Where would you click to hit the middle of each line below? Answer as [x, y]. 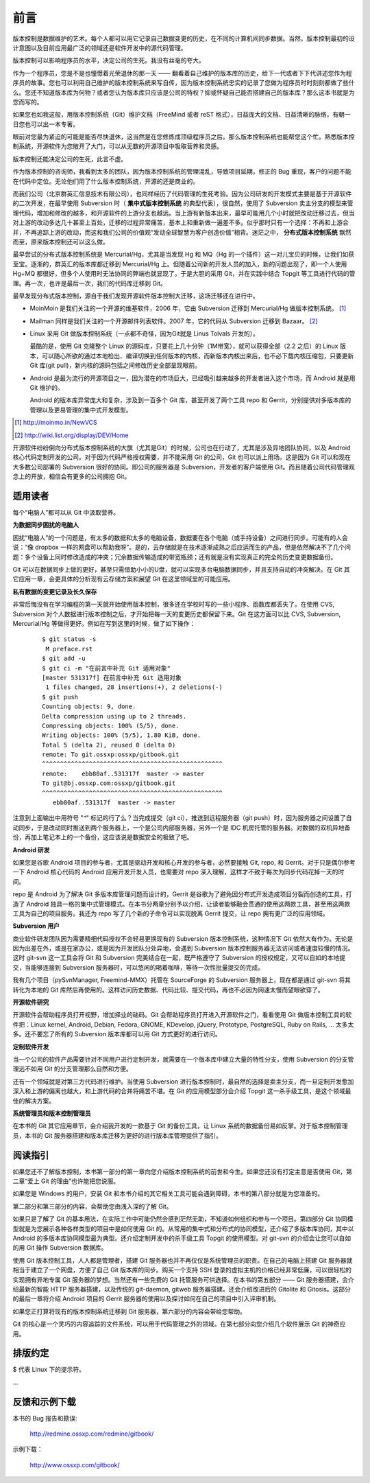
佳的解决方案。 [34, 1101]
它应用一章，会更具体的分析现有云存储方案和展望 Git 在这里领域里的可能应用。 [123, 579]
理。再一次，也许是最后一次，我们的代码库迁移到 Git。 [90, 283]
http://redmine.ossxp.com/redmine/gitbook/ [92, 1434]
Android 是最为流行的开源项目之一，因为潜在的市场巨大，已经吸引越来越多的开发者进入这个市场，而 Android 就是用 [193, 378]
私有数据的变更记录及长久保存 [55, 592]
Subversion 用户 [36, 926]
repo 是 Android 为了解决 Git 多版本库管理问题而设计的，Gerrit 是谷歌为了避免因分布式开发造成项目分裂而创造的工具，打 [182, 894]
